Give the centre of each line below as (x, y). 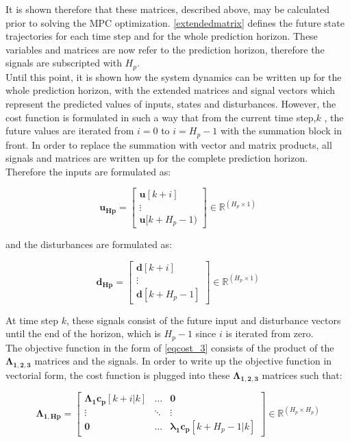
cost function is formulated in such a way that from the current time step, (161, 117)
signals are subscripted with (64, 63)
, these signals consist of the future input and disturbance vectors (204, 320)
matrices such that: (302, 375)
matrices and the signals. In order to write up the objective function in (183, 361)
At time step (32, 320)
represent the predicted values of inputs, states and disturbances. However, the (171, 104)
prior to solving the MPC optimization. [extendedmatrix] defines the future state (175, 22)
